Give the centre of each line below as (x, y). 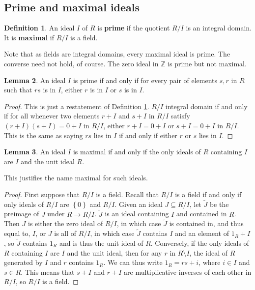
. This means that (48, 272)
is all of (65, 233)
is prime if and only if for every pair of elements (145, 80)
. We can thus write (133, 262)
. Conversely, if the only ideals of (200, 243)
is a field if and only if (208, 194)
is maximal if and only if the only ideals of (137, 152)
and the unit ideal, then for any (114, 252)
